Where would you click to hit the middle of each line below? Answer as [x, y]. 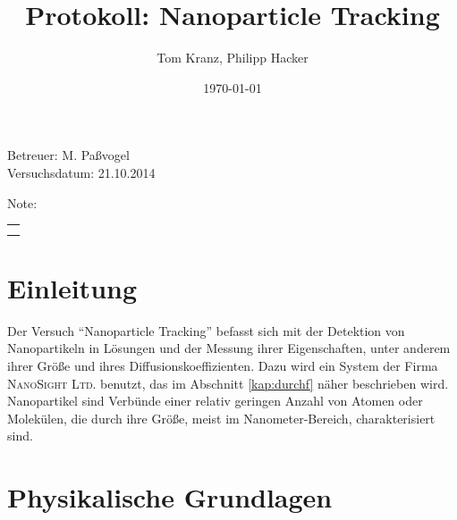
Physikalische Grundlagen [170, 497]
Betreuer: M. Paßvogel [68, 155]
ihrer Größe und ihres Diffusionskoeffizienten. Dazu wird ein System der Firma [223, 365]
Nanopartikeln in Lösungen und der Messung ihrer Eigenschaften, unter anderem [229, 348]
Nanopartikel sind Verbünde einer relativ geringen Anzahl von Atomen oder [215, 401]
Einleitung [72, 287]
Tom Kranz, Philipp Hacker [233, 58]
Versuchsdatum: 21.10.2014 [81, 172]
